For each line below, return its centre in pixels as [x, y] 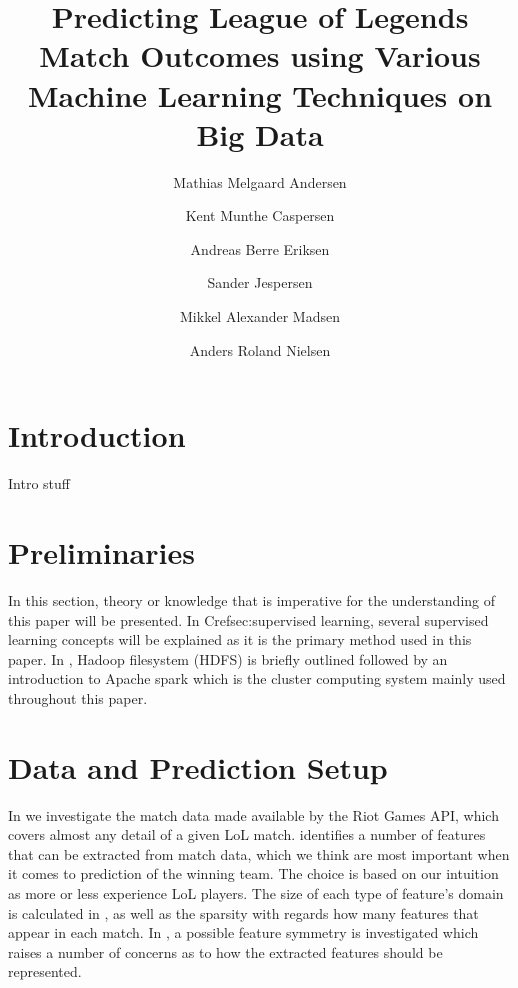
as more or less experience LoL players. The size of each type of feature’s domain [256, 892]
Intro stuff [39, 483]
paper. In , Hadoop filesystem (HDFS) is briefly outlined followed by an [228, 658]
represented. [45, 971]
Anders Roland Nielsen [260, 349]
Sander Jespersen [260, 282]
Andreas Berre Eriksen [260, 248]
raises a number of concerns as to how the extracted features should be [225, 951]
